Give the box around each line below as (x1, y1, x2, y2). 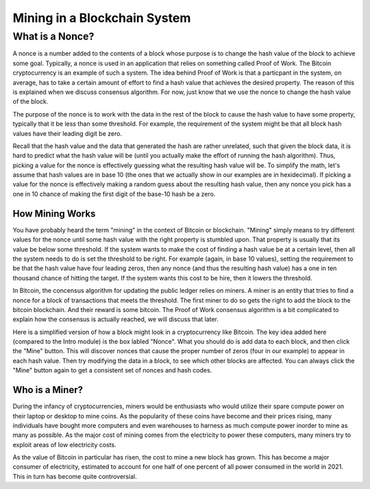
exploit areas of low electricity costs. (12, 440, 116, 449)
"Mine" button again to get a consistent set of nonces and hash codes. (12, 366, 212, 374)
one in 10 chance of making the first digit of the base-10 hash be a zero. (12, 189, 216, 198)
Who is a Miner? (12, 384, 84, 396)
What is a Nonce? (12, 30, 95, 43)
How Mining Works (12, 208, 96, 219)
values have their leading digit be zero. (12, 129, 123, 137)
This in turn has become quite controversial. (12, 472, 137, 480)
